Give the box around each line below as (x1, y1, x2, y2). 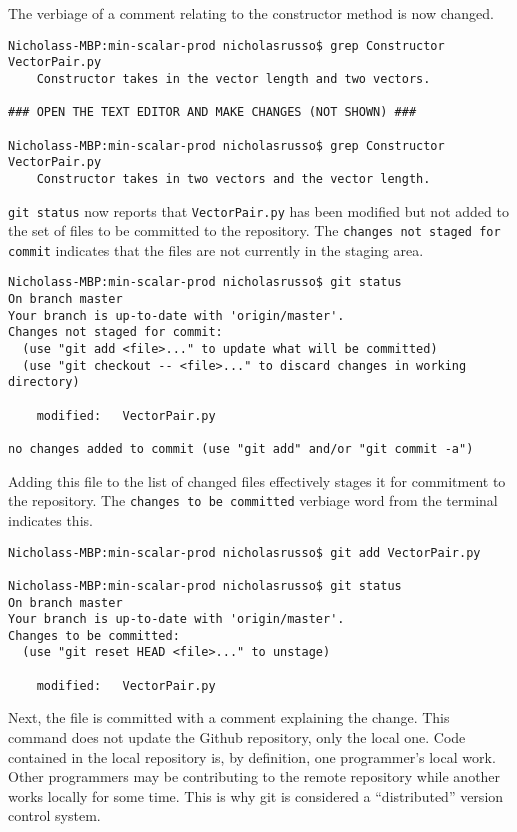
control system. (8, 805, 101, 826)
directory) (8, 375, 80, 390)
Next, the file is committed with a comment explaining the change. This (8, 707, 450, 728)
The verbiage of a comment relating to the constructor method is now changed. (8, 3, 494, 23)
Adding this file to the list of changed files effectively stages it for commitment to (8, 470, 506, 491)
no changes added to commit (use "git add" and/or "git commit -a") (8, 442, 474, 457)
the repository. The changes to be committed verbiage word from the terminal (8, 490, 498, 511)
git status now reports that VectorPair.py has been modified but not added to (8, 200, 509, 221)
